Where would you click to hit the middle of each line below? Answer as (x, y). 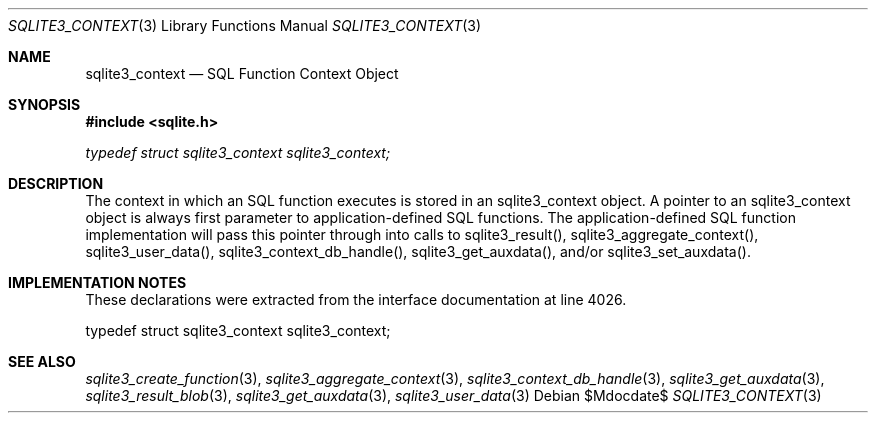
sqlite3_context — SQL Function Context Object (242, 73)
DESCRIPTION (56, 183)
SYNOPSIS (44, 104)
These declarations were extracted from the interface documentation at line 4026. (356, 299)
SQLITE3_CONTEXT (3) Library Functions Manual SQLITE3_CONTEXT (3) (245, 25)
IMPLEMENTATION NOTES (97, 282)
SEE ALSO (42, 361)
